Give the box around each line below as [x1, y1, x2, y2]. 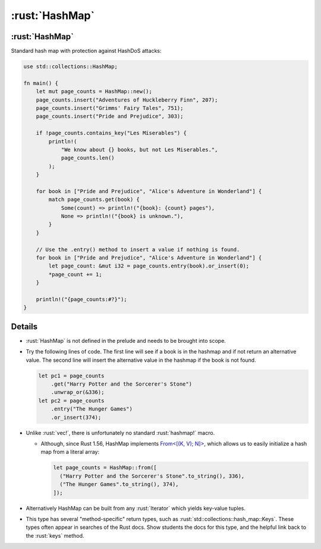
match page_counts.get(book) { [48, 196, 140, 203]
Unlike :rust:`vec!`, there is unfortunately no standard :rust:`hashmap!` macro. [26, 429, 215, 436]
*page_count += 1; [48, 271, 102, 277]
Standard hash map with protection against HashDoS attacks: [11, 48, 162, 55]
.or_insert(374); [51, 414, 102, 421]
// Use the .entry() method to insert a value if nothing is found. [36, 246, 240, 253]
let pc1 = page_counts [38, 372, 105, 379]
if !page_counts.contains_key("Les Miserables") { [36, 130, 187, 137]
